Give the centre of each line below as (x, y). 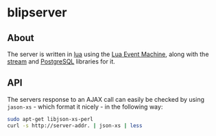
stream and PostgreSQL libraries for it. (61, 62)
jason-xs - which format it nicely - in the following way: (85, 107)
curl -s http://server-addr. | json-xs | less (75, 125)
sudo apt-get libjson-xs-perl (50, 119)
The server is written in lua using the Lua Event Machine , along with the (108, 54)
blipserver (37, 13)
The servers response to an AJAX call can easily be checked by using (106, 99)
